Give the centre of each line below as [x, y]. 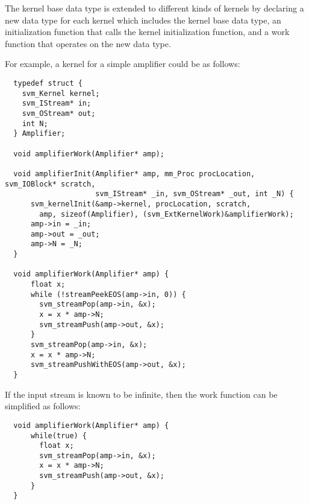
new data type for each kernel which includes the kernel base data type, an [143, 20]
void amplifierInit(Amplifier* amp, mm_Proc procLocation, [134, 174]
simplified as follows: [43, 406]
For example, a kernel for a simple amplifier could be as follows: [123, 64]
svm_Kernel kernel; [61, 93]
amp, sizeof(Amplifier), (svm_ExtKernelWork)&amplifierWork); [167, 214]
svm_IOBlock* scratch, [50, 184]
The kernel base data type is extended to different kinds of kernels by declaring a [154, 8]
